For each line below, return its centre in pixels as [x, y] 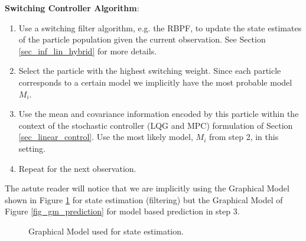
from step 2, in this [244, 137]
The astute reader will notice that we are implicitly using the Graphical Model [147, 188]
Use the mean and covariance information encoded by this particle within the [159, 114]
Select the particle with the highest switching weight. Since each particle [150, 71]
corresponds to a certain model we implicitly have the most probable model [155, 82]
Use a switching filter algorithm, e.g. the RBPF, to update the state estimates [160, 27]
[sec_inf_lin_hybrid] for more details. [88, 51]
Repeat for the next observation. [77, 168]
